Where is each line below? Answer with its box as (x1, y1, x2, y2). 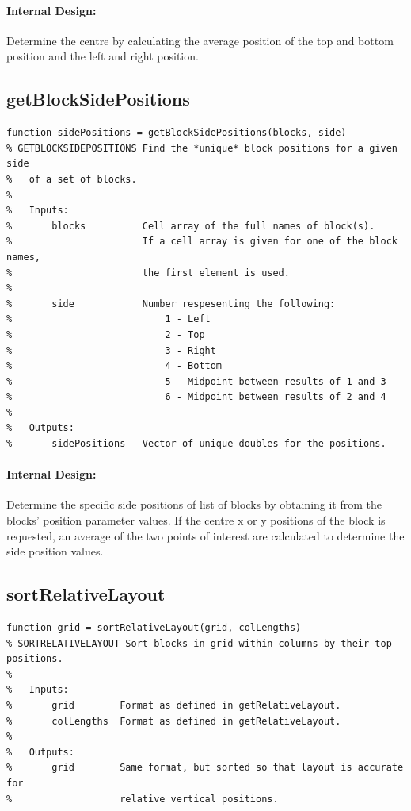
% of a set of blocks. (6, 173, 137, 185)
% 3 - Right (6, 344, 216, 356)
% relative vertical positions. (6, 793, 279, 805)
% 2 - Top (6, 329, 205, 340)
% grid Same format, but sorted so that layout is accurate (6, 762, 404, 774)
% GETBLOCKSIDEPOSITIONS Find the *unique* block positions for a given (6, 142, 398, 154)
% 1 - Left (6, 313, 211, 325)
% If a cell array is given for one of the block (6, 236, 398, 248)
